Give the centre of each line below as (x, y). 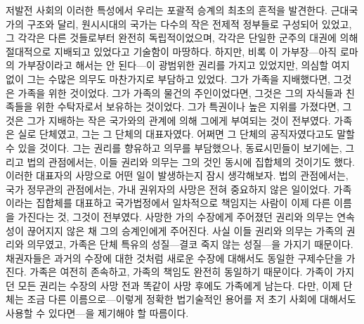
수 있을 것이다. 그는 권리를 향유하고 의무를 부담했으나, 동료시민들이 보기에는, (174, 147)
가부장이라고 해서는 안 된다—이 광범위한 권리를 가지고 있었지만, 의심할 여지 (184, 65)
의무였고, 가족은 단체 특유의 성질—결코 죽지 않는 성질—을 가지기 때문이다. (190, 244)
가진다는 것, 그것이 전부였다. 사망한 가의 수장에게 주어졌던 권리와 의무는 (176, 216)
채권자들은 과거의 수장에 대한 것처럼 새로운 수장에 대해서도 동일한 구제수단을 (174, 258)
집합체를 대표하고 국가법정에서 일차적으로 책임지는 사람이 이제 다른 (183, 203)
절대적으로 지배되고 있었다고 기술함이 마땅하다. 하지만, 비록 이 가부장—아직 (171, 51)
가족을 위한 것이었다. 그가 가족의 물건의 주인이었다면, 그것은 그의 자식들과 (180, 92)
